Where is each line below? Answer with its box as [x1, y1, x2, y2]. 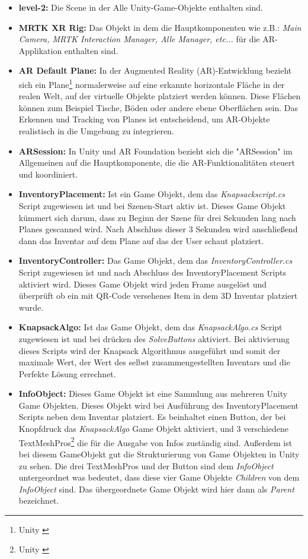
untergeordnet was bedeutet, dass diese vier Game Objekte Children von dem [18, 471, 300, 484]
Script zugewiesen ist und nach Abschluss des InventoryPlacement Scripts [18, 266, 286, 278]
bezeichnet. [18, 494, 59, 507]
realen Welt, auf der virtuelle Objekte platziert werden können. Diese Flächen [18, 90, 301, 102]
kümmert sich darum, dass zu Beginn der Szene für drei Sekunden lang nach [18, 211, 296, 223]
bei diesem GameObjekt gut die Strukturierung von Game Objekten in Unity [18, 447, 300, 460]
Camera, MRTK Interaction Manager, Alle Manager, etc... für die [18, 33, 260, 45]
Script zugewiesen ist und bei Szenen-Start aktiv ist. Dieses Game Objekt [18, 199, 286, 211]
